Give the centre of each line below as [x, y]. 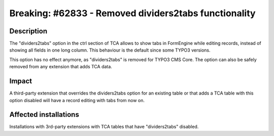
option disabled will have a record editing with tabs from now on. [77, 100]
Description [28, 31]
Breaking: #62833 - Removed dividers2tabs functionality [132, 13]
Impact [21, 81]
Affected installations [44, 115]
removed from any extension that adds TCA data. [61, 67]
